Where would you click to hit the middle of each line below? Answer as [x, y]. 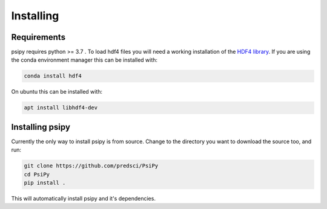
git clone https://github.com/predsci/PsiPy [91, 166]
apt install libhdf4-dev [61, 108]
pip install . [45, 183]
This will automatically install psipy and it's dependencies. [83, 199]
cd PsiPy [37, 174]
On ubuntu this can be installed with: [57, 92]
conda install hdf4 [53, 76]
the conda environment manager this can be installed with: [84, 60]
